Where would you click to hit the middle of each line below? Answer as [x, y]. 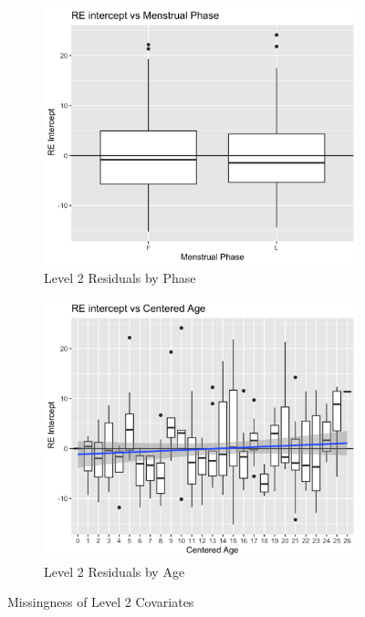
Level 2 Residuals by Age [115, 571]
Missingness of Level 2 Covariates [101, 602]
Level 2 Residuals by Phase [120, 278]
